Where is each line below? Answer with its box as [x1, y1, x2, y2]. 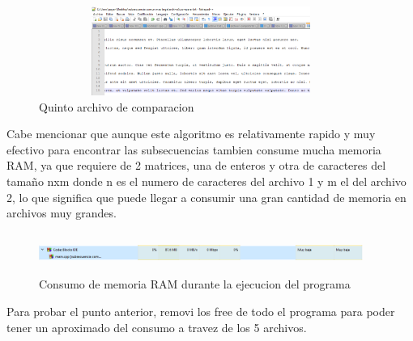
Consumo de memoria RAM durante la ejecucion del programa [39, 276, 351, 293]
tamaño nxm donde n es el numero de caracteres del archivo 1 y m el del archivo [6, 172, 407, 189]
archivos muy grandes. [6, 204, 117, 221]
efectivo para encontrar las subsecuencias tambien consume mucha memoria [6, 141, 381, 158]
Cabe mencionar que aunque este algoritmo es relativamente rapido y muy [6, 125, 376, 142]
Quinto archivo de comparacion [39, 98, 194, 115]
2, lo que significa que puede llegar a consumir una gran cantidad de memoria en [6, 188, 407, 205]
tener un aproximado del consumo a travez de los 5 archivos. [6, 318, 307, 335]
